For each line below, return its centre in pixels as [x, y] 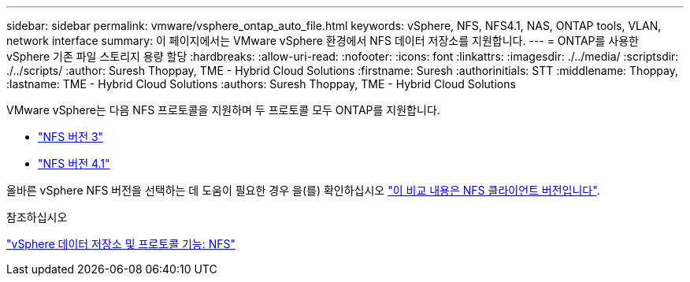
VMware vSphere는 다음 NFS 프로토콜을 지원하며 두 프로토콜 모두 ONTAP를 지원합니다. [223, 110]
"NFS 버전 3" [71, 137]
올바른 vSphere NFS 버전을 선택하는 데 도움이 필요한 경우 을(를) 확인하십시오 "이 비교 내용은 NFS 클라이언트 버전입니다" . [303, 190]
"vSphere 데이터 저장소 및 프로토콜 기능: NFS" [121, 244]
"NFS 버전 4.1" [74, 163]
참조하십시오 [37, 217]
